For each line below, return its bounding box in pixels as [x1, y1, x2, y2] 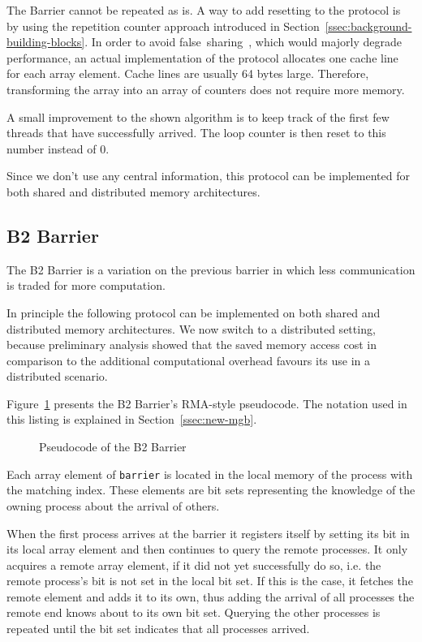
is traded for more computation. [6, 277, 166, 294]
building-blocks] [6, 33, 85, 50]
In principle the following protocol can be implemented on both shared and [6, 304, 381, 321]
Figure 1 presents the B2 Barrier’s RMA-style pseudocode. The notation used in [6, 394, 407, 411]
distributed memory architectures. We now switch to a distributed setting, [6, 320, 376, 337]
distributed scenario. [6, 368, 108, 385]
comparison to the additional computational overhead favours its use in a [6, 351, 371, 368]
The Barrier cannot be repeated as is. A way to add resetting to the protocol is [6, 2, 401, 18]
